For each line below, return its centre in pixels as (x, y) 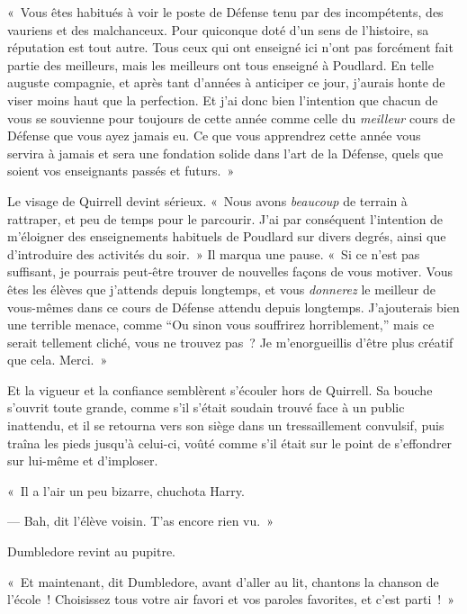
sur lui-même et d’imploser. (83, 460)
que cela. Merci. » (58, 360)
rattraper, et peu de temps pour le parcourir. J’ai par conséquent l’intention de (225, 218)
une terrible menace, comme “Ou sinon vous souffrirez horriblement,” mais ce (221, 325)
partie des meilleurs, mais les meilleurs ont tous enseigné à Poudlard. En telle (220, 64)
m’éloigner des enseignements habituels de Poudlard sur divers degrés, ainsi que (227, 236)
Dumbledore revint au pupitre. (92, 551)
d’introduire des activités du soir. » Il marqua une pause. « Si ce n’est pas (214, 253)
